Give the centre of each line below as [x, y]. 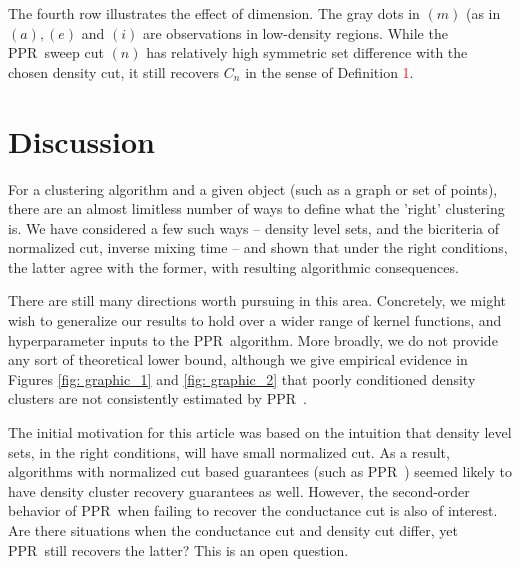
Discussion [81, 140]
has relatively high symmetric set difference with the [307, 52]
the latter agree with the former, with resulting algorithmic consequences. [233, 266]
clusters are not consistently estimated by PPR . [157, 398]
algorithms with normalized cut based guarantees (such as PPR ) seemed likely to [260, 471]
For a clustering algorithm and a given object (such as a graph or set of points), [253, 188]
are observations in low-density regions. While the [295, 32]
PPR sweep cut [56, 52]
